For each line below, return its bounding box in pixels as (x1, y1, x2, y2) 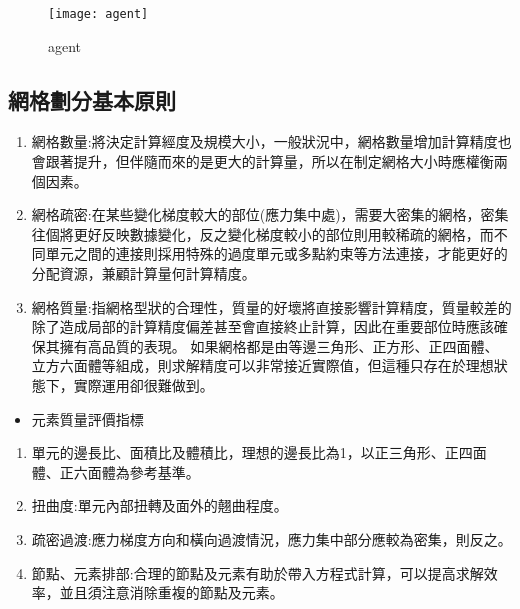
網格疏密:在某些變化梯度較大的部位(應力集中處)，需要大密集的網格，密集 (31, 204, 509, 225)
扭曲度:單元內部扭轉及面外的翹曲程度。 (31, 495, 288, 516)
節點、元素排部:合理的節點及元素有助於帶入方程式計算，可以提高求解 (31, 562, 484, 583)
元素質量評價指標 (31, 408, 144, 429)
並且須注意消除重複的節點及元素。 (59, 582, 284, 603)
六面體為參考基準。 (73, 461, 200, 482)
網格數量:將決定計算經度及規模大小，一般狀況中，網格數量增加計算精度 (31, 131, 498, 152)
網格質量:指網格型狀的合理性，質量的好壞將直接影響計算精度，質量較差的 (31, 296, 512, 317)
